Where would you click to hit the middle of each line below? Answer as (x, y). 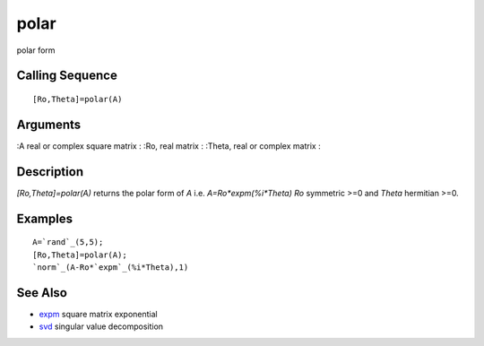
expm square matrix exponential (98, 314)
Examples (45, 218)
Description (50, 172)
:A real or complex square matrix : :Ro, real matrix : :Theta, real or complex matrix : (169, 146)
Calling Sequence (67, 76)
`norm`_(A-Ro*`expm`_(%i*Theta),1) (111, 267)
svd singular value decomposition (101, 326)
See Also (42, 293)
